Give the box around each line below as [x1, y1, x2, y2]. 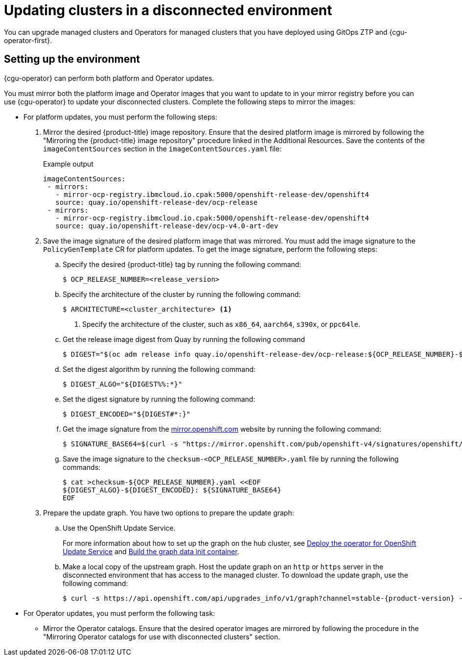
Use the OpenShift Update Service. [63, 523, 176, 532]
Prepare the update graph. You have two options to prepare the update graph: [43, 508, 294, 517]
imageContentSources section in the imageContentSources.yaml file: [43, 144, 282, 153]
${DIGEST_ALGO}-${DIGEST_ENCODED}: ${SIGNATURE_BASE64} [63, 486, 281, 494]
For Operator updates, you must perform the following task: [23, 609, 215, 617]
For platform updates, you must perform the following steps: [23, 112, 217, 121]
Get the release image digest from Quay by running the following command [63, 335, 305, 343]
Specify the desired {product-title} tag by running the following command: [63, 260, 301, 269]
